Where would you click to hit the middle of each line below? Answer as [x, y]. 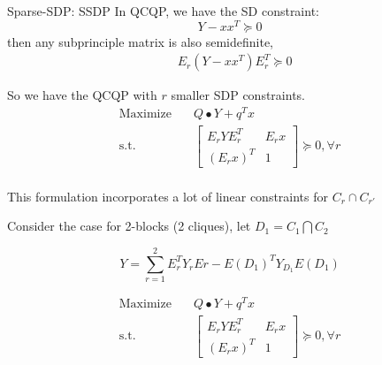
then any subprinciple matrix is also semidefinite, [141, 41]
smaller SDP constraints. [238, 95]
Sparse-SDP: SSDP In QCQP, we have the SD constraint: [163, 11]
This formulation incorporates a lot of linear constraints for [168, 196]
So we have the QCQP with [82, 95]
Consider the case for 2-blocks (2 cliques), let [129, 226]
